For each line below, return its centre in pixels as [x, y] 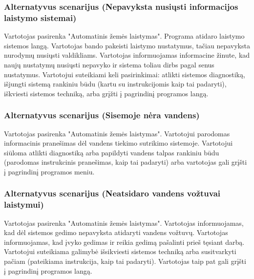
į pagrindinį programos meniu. [49, 171]
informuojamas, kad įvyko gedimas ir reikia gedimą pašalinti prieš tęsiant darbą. [124, 242]
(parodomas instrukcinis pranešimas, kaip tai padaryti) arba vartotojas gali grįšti [126, 162]
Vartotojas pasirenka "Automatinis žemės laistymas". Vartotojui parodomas [117, 133]
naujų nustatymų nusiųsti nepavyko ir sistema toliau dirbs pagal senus [109, 64]
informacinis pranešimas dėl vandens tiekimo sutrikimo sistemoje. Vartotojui [118, 143]
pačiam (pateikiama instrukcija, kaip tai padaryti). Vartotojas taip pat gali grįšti [125, 261]
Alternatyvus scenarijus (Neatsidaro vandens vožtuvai [112, 193]
